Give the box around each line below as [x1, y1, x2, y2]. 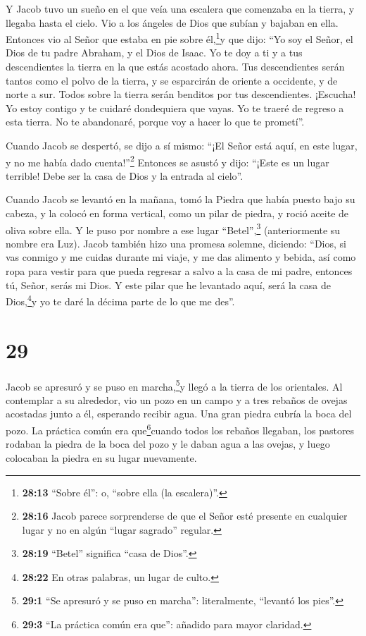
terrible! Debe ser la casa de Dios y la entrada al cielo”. [6, 168, 244, 183]
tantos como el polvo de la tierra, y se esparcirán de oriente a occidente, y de [6, 73, 338, 87]
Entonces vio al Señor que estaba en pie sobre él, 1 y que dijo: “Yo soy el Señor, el [6, 30, 353, 46]
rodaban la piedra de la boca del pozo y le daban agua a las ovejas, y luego [6, 436, 330, 451]
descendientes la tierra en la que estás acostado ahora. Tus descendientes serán [6, 59, 345, 74]
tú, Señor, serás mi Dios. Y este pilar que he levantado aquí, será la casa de [6, 277, 331, 292]
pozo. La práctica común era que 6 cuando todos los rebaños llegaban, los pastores [6, 421, 355, 437]
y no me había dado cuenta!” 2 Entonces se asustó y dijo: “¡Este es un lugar [6, 152, 329, 169]
